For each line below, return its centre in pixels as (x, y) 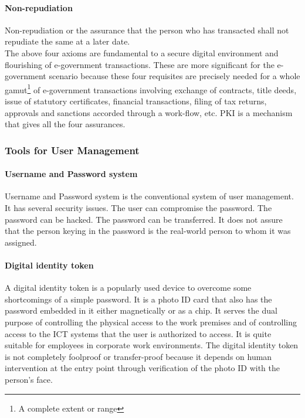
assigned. (21, 242)
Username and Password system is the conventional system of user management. (149, 196)
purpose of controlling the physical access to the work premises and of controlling (151, 322)
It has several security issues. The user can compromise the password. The (138, 208)
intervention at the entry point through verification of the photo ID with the (143, 368)
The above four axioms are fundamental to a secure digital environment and (142, 52)
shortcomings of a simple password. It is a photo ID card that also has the (138, 299)
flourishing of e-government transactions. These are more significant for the (140, 64)
